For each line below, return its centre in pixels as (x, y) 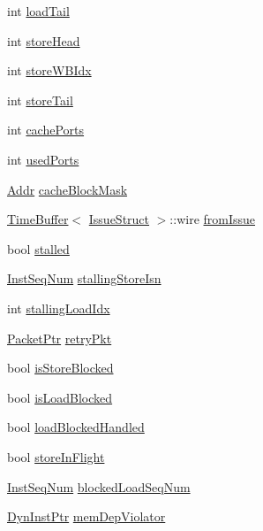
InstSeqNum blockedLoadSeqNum (99, 486)
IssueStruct (119, 219)
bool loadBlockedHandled (76, 427)
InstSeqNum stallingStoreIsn (84, 278)
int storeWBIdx (49, 70)
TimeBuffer (38, 219)
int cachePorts (46, 130)
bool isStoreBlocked (60, 368)
